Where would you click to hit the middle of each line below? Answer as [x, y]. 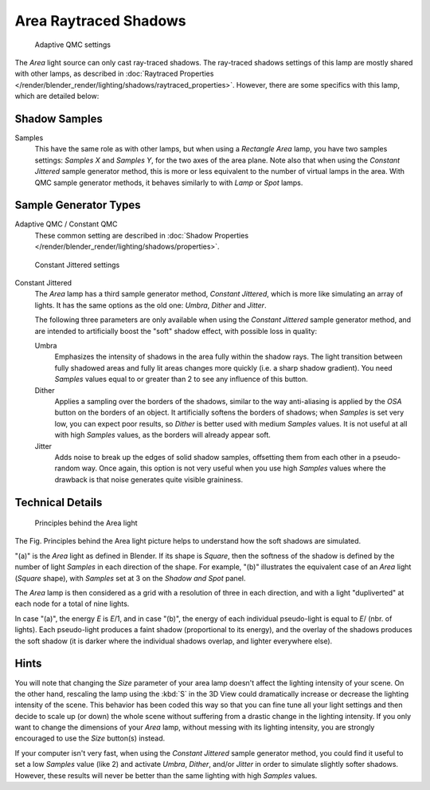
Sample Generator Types [78, 205]
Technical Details [59, 502]
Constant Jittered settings [77, 265]
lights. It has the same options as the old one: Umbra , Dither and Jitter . [150, 305]
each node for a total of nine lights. [72, 604]
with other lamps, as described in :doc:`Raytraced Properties [114, 74]
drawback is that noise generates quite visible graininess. [149, 479]
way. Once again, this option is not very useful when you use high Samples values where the [234, 468]
